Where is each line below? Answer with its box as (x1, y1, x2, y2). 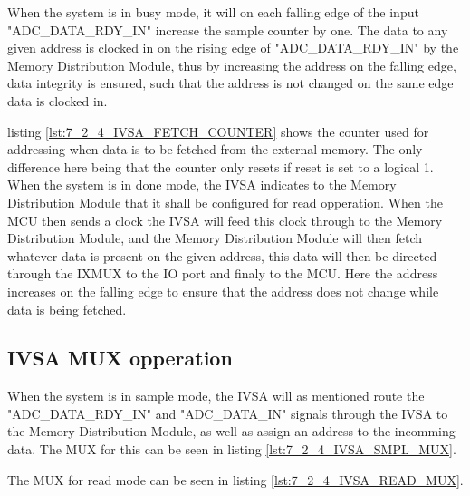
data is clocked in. (7, 91, 108, 110)
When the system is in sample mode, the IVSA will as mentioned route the (7, 386, 425, 405)
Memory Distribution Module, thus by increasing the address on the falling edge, (7, 55, 456, 74)
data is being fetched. (7, 299, 127, 318)
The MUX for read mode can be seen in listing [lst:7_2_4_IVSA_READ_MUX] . (7, 470, 464, 489)
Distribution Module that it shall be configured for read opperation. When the (7, 192, 443, 211)
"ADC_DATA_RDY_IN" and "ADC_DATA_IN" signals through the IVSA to (7, 404, 448, 423)
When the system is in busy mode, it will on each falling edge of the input (7, 3, 419, 21)
